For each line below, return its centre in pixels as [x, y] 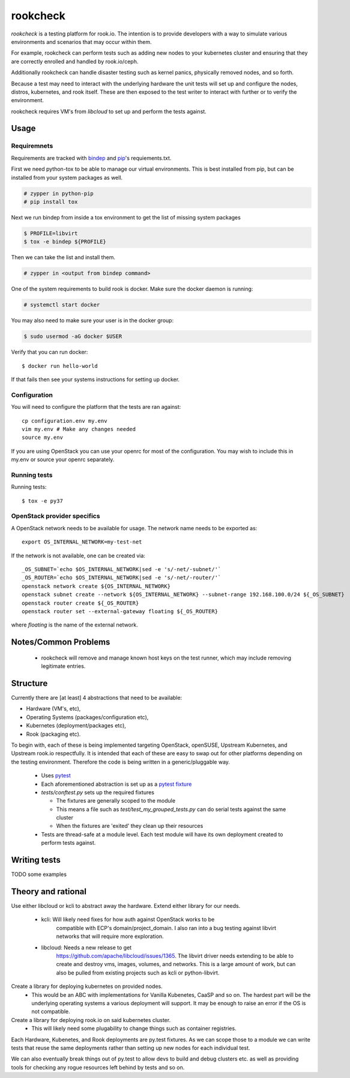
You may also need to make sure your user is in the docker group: [92, 320]
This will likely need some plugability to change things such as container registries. [134, 1029]
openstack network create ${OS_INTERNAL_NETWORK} [96, 586]
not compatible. [51, 1012]
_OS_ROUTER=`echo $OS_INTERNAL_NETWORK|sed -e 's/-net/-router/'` [122, 578]
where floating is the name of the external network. [74, 625]
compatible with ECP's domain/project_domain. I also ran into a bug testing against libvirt [166, 928]
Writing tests [36, 860]
